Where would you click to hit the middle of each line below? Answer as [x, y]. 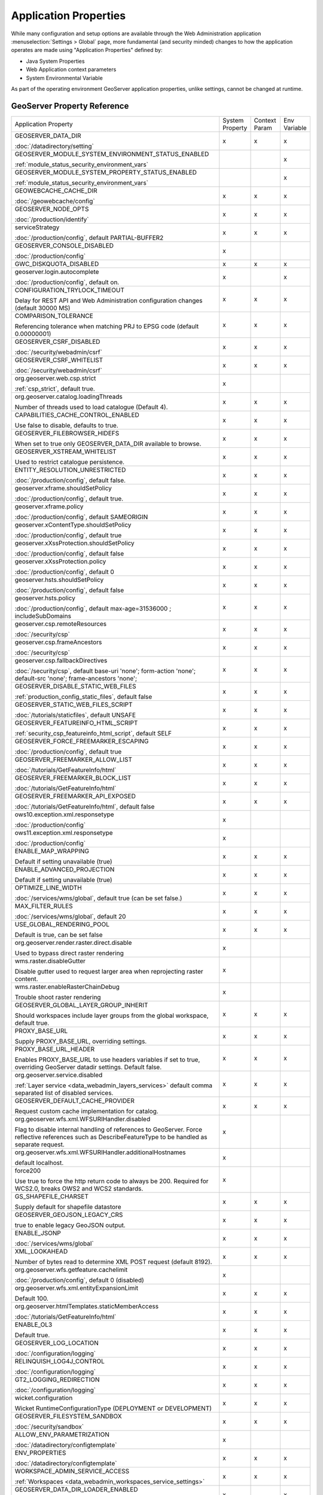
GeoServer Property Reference [70, 106]
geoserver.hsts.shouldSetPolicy [59, 579]
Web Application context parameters [71, 69]
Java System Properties [55, 61]
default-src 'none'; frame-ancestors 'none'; [76, 678]
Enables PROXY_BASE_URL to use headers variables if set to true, [107, 1060]
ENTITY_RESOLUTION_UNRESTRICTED [70, 469]
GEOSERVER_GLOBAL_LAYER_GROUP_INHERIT [81, 1005]
